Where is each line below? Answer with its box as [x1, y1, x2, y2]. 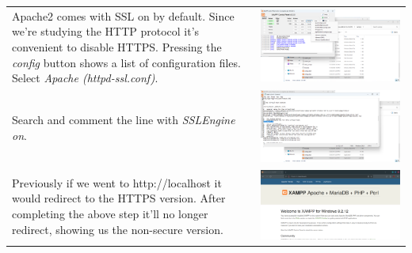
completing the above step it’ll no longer [12, 206, 208, 222]
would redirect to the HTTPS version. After [12, 190, 226, 206]
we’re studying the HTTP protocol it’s [12, 23, 200, 40]
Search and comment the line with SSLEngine [12, 111, 235, 128]
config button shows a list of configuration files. [12, 54, 241, 70]
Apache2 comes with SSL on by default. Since [12, 7, 235, 24]
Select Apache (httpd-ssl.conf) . [12, 70, 158, 86]
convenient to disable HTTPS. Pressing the [12, 38, 222, 55]
